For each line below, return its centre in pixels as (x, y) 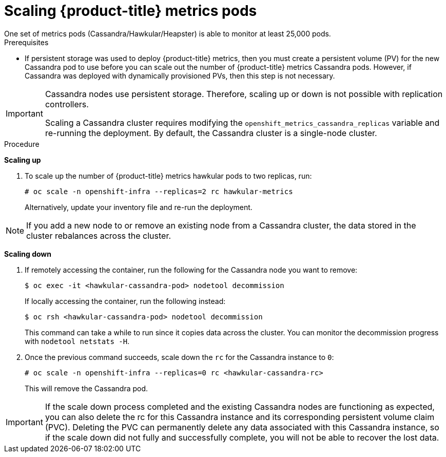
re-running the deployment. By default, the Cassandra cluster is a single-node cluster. (211, 133)
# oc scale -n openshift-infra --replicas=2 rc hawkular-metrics (159, 191)
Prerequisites (26, 42)
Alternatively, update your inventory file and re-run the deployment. (139, 207)
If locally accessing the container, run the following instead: (125, 301)
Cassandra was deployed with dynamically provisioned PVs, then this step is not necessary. (180, 75)
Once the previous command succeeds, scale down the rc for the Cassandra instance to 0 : (179, 357)
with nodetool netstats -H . (77, 341)
